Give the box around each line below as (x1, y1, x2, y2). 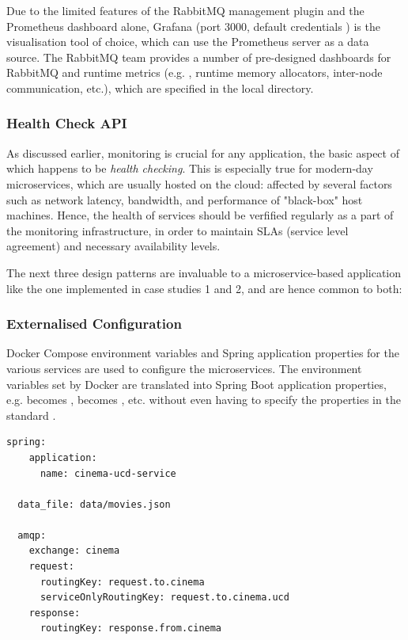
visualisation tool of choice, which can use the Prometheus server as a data (6, 33, 369, 50)
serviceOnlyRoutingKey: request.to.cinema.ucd (40, 592, 289, 604)
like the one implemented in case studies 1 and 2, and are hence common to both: (6, 280, 402, 296)
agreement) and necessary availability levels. (6, 238, 221, 254)
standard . (6, 406, 56, 423)
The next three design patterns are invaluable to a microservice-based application (6, 264, 402, 280)
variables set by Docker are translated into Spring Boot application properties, (6, 375, 387, 392)
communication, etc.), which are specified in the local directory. (6, 79, 314, 96)
